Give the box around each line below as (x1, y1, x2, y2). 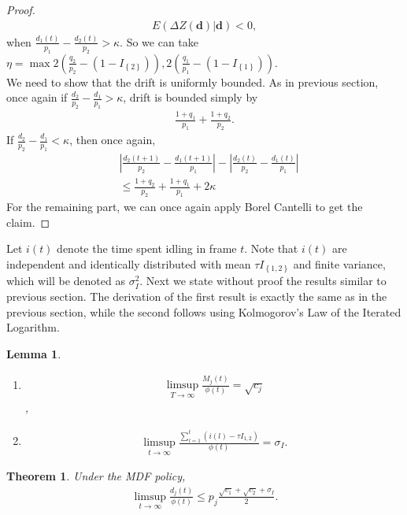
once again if (6, 89, 68, 106)
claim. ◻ (6, 213, 50, 230)
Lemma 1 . (6, 345, 61, 361)
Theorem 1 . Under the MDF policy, (6, 468, 186, 484)
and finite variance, (293, 255, 386, 272)
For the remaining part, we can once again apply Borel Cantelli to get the (6, 198, 363, 215)
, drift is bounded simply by (123, 89, 258, 106)
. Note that (244, 240, 298, 257)
